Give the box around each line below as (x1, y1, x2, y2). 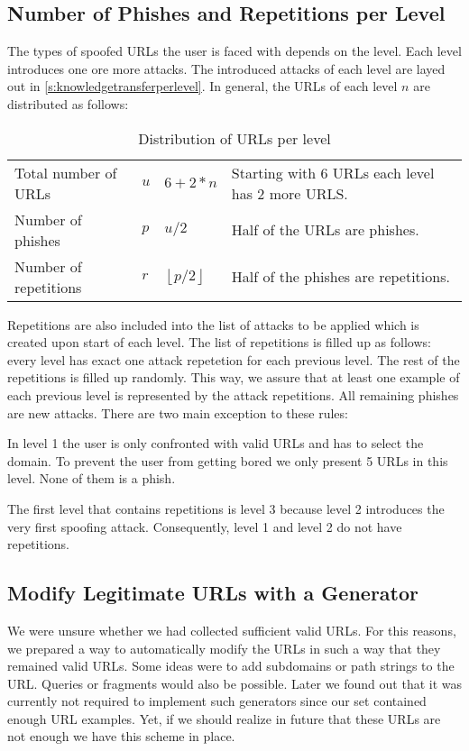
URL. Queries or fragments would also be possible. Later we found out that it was (7, 673, 463, 692)
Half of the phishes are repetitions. (231, 266, 450, 288)
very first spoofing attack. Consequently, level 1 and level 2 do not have (7, 517, 402, 536)
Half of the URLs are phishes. (231, 219, 419, 241)
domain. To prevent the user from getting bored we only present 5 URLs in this (7, 451, 448, 470)
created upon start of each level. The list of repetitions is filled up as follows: (7, 333, 431, 352)
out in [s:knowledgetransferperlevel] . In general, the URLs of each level (7, 77, 398, 96)
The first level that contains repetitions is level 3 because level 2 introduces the (7, 499, 445, 517)
